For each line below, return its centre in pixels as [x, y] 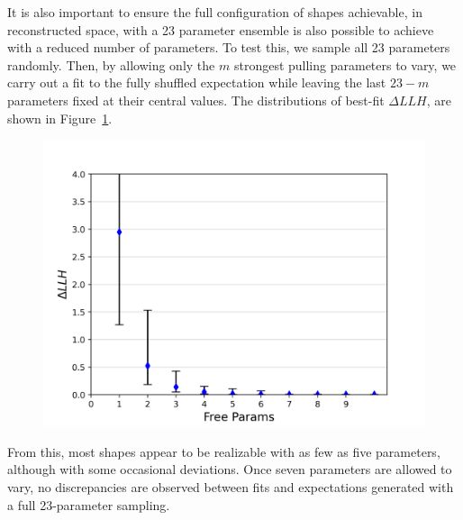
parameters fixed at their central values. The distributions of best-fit [196, 100]
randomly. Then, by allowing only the [111, 64]
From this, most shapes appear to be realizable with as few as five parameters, [224, 451]
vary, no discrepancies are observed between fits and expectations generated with [231, 486]
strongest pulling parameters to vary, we [345, 64]
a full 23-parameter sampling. [89, 504]
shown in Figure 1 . [60, 118]
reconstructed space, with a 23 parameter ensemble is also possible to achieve [221, 29]
